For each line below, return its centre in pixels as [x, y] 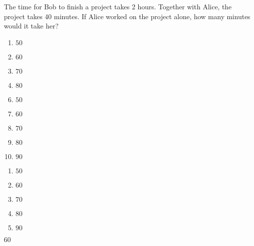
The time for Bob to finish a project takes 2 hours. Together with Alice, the [118, 6]
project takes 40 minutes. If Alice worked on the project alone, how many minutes [127, 16]
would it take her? [31, 26]
